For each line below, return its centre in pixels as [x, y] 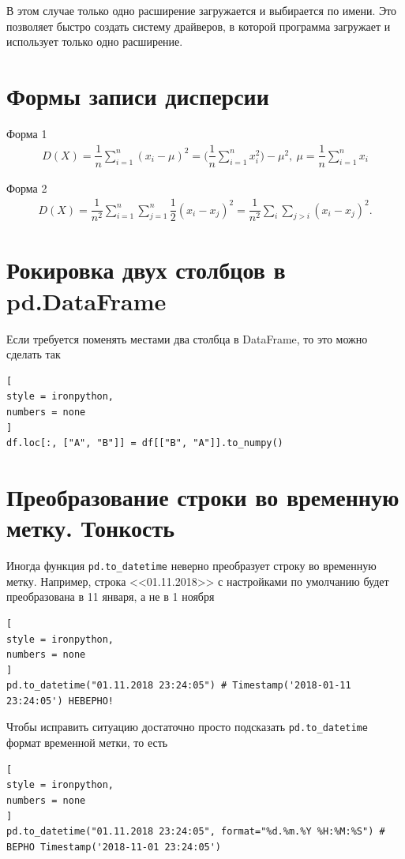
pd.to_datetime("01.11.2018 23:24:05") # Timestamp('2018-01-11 [179, 686]
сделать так [34, 354]
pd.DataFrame [86, 300]
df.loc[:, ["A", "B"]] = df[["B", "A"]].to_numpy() [145, 443]
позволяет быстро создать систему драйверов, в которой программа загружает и [199, 26]
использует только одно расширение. [95, 41]
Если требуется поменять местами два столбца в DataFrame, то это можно [187, 338]
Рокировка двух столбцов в [146, 270]
